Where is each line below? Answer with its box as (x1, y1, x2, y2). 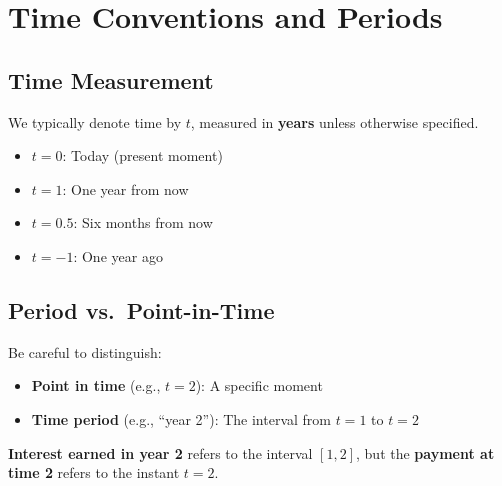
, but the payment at (356, 442, 495, 463)
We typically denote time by (8, 111, 182, 132)
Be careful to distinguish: (8, 341, 162, 362)
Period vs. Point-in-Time (8, 294, 275, 325)
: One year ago (73, 245, 163, 266)
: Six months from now (73, 212, 213, 233)
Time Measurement (8, 64, 214, 95)
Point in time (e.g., (31, 375, 161, 396)
